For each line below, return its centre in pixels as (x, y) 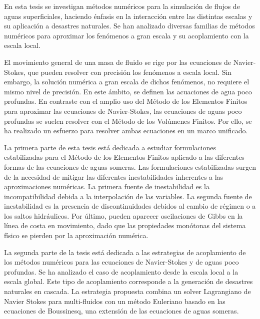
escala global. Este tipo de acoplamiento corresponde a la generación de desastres (128, 281)
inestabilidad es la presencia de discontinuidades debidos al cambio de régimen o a (130, 206)
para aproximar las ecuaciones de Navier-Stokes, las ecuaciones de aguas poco (123, 111)
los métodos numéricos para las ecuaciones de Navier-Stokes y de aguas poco (121, 262)
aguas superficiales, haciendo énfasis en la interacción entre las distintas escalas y (128, 16)
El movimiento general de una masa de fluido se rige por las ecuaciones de (118, 62)
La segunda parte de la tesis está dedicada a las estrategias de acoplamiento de (125, 252)
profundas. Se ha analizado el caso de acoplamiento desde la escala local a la (121, 271)
